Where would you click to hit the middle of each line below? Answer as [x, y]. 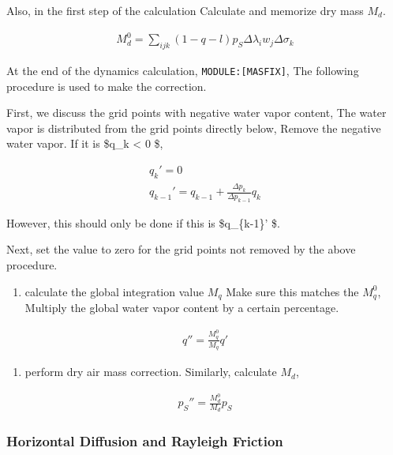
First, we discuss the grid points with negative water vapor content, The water [196, 113]
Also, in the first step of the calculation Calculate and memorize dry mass [185, 10]
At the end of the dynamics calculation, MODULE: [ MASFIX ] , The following [183, 70]
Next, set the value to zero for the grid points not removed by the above [181, 249]
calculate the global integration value [114, 291]
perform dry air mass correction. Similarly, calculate [151, 372]
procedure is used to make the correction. [107, 86]
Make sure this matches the [292, 291]
